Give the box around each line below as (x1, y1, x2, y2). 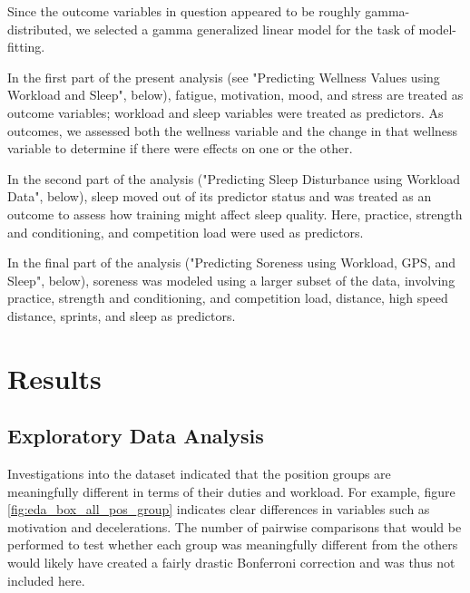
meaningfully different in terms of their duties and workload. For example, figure (7, 481, 455, 501)
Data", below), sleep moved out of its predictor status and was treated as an (7, 187, 432, 206)
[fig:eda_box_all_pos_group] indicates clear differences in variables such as (7, 500, 430, 519)
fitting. (7, 37, 45, 56)
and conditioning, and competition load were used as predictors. (7, 222, 364, 241)
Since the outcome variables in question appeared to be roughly (7, 2, 361, 20)
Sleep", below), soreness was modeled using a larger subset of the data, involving (7, 270, 455, 289)
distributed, (7, 19, 72, 38)
